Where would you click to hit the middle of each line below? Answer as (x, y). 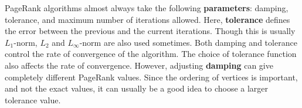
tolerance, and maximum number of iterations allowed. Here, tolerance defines (147, 19)
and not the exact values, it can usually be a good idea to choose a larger (137, 88)
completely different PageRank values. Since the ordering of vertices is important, (151, 77)
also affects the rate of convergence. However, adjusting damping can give (139, 65)
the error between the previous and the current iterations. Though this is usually (150, 31)
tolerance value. (33, 99)
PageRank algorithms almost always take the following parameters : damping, (147, 8)
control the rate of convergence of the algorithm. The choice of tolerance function (151, 54)
